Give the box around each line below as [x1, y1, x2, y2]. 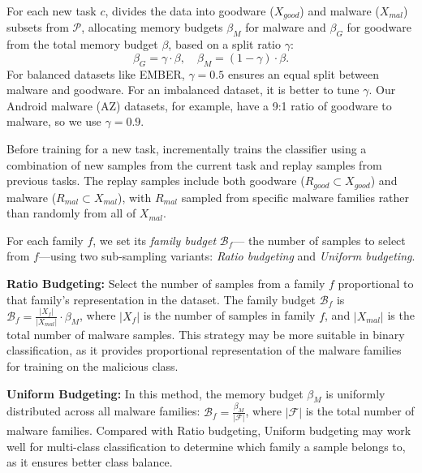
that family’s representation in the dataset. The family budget [6, 290, 316, 307]
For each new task [6, 2, 97, 19]
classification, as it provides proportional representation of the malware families [6, 342, 402, 359]
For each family [6, 231, 84, 248]
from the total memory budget [6, 36, 158, 53]
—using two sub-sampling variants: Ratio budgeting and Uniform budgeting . [38, 247, 416, 264]
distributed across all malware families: [6, 402, 200, 419]
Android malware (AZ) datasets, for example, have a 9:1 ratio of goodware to [6, 97, 392, 114]
